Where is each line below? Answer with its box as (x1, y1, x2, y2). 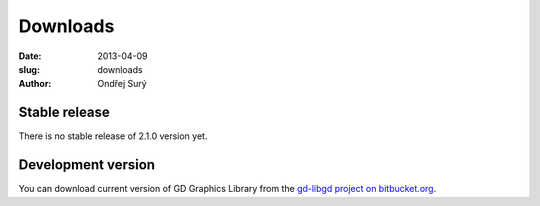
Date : (18, 50, 42, 62)
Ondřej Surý (97, 78, 147, 90)
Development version (18, 156, 155, 174)
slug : (18, 63, 40, 75)
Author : (18, 78, 52, 90)
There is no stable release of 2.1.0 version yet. (18, 130, 208, 142)
